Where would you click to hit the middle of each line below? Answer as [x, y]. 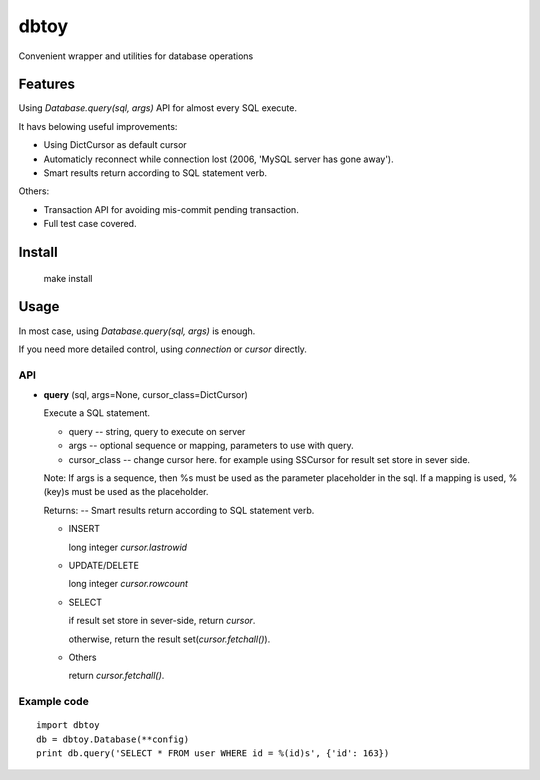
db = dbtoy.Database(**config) [113, 739]
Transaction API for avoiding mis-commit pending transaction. [171, 209]
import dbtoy [68, 725]
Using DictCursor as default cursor [115, 145]
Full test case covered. [90, 224]
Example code [53, 702]
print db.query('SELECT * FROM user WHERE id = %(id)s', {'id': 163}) [213, 753]
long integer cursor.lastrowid [128, 547]
